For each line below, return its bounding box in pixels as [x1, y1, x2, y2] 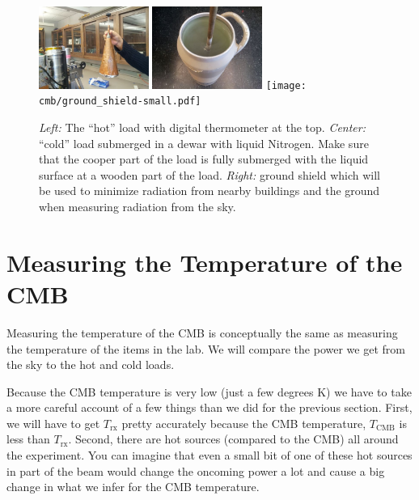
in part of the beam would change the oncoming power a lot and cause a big [6, 462, 385, 479]
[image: [265, 79, 307, 91]
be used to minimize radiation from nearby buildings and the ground [39, 182, 380, 199]
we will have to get [6, 414, 100, 431]
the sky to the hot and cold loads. [6, 356, 175, 373]
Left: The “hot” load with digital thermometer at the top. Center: [39, 119, 366, 136]
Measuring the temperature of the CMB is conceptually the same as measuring [6, 324, 398, 341]
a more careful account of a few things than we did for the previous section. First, [6, 399, 413, 416]
